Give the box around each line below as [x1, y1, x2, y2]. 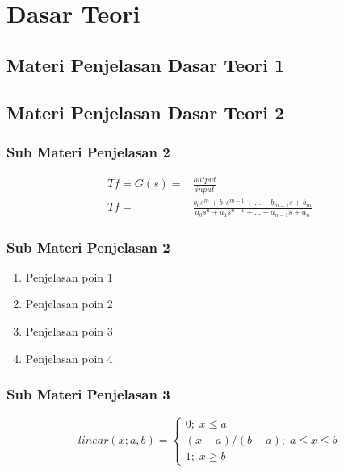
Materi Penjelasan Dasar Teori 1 [6, 52, 284, 77]
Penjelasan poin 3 [25, 323, 113, 340]
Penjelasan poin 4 [25, 349, 113, 366]
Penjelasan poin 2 [25, 295, 113, 312]
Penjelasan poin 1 [25, 268, 113, 285]
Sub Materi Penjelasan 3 [6, 384, 170, 404]
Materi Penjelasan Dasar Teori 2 [6, 99, 284, 124]
